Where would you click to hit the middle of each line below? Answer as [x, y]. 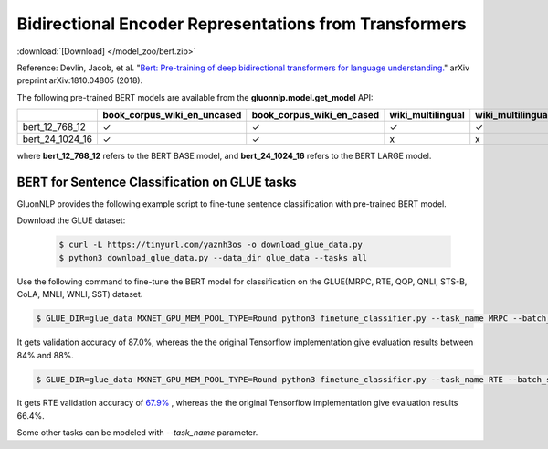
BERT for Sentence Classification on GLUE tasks [157, 182]
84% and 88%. [46, 355]
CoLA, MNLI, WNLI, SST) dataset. [80, 294]
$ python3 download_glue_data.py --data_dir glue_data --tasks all [213, 257]
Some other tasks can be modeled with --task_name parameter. [137, 433]
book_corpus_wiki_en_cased [316, 115]
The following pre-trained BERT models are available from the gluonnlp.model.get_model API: [195, 97]
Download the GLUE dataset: [71, 220]
